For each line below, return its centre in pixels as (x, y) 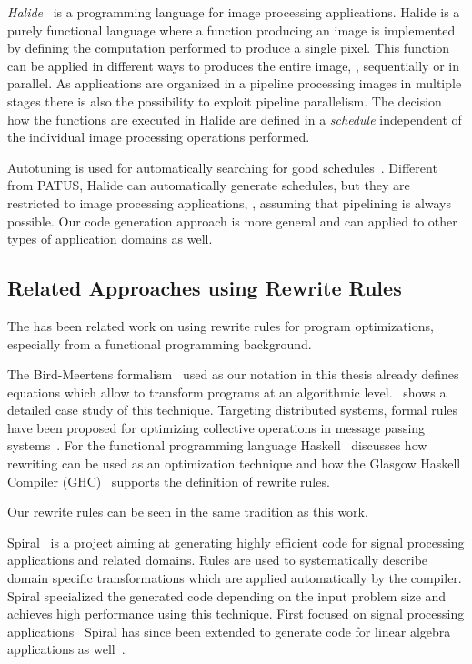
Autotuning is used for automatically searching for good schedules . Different (222, 167)
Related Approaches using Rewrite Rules (205, 288)
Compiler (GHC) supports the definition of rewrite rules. (169, 481)
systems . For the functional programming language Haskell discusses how (217, 445)
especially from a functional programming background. (160, 343)
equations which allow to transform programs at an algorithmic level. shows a (227, 392)
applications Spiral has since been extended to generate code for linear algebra (229, 631)
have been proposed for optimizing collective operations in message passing (216, 427)
